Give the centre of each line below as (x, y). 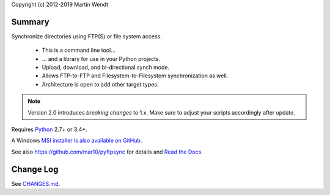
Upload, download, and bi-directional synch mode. (106, 68)
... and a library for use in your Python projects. (101, 58)
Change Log (35, 169)
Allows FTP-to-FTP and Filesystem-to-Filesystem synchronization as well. (135, 76)
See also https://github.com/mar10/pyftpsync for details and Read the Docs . (107, 152)
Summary (30, 22)
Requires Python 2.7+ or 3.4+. (50, 129)
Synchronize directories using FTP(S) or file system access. (86, 36)
